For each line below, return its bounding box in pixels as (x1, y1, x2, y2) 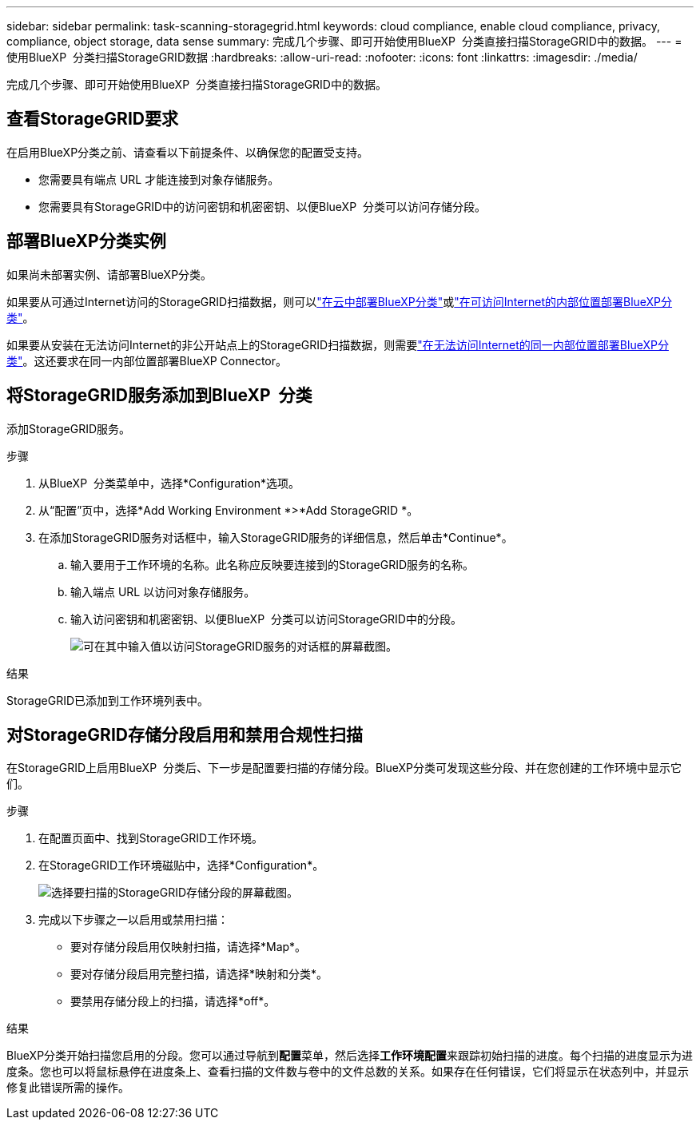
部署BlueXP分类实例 (6, 231, 166, 252)
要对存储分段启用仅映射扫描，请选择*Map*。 (70, 940, 307, 954)
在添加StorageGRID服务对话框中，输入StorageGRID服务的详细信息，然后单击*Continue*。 (38, 530, 513, 544)
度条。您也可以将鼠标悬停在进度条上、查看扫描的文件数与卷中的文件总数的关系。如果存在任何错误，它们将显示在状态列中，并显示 (6, 1064, 689, 1079)
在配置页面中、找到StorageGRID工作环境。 (38, 831, 264, 845)
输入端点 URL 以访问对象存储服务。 (70, 584, 256, 599)
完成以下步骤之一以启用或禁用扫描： (38, 913, 229, 927)
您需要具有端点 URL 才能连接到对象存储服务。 (38, 172, 280, 186)
